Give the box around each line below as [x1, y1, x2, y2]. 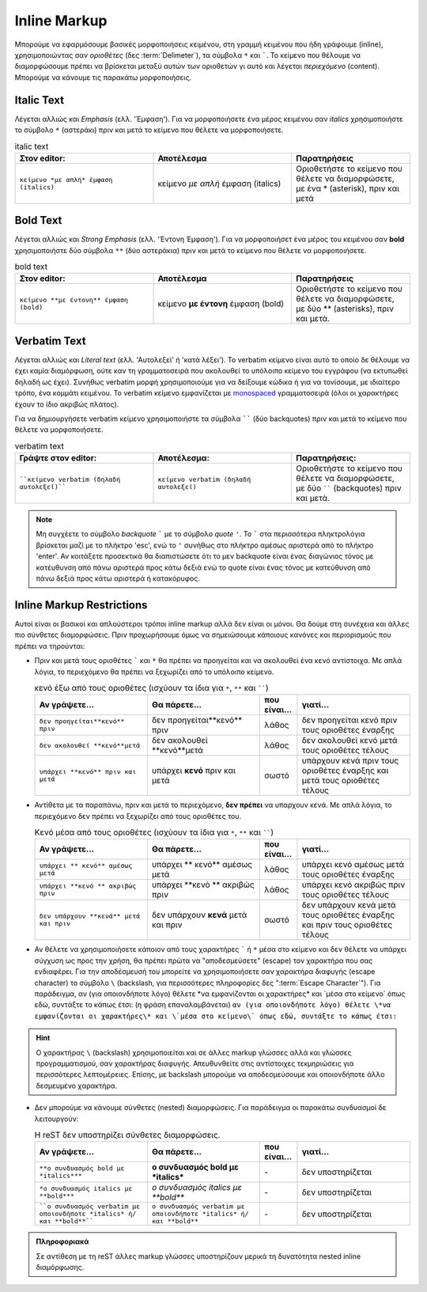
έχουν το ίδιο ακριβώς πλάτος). [14, 400, 119, 409]
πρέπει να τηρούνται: [14, 641, 85, 650]
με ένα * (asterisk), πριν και [296, 183, 399, 194]
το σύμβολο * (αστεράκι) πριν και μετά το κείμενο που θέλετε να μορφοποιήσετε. [14, 125, 284, 135]
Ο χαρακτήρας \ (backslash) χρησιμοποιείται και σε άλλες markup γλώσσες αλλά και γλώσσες [36, 1048, 352, 1057]
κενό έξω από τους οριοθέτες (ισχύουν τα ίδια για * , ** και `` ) [34, 683, 269, 694]
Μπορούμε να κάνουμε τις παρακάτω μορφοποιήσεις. [14, 72, 192, 82]
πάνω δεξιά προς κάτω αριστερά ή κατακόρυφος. [36, 574, 201, 583]
